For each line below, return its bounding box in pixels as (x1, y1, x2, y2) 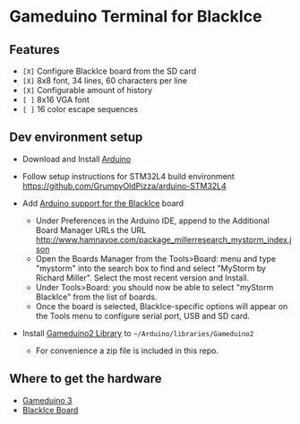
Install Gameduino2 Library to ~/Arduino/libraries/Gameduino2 (21, 327, 254, 338)
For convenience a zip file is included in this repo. (35, 345, 219, 356)
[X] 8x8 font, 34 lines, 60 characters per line (21, 75, 188, 86)
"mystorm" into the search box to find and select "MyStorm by (35, 263, 267, 273)
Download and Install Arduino (21, 153, 132, 164)
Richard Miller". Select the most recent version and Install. (35, 272, 249, 283)
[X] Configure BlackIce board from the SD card (21, 65, 197, 76)
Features (9, 42, 60, 57)
